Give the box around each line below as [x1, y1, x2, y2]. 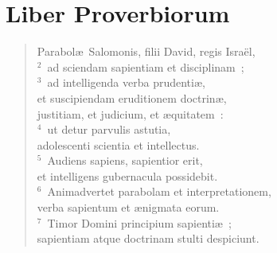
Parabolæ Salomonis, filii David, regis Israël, [37, 43, 256, 60]
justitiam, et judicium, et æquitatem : [37, 105, 224, 122]
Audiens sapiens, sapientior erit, [47, 152, 203, 169]
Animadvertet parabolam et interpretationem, [47, 183, 271, 200]
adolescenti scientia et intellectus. [37, 136, 200, 153]
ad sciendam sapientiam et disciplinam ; [47, 58, 244, 75]
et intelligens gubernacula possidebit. [37, 167, 218, 184]
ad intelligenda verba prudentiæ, [47, 74, 205, 91]
